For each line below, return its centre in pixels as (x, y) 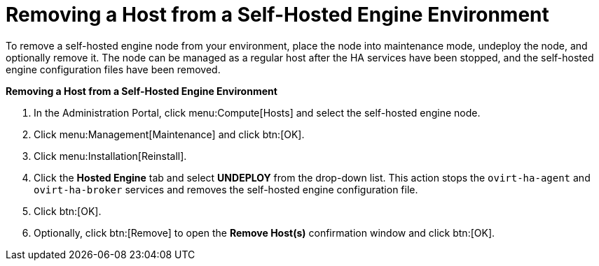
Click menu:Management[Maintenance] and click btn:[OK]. (169, 134)
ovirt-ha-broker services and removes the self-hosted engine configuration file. (226, 189)
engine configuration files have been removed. (113, 69)
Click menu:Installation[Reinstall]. (110, 156)
